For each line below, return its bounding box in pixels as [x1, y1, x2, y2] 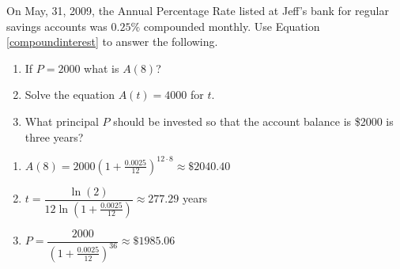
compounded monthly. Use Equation [143, 17, 320, 34]
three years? [25, 128, 84, 145]
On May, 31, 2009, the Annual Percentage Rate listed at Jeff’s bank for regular [6, 2, 389, 18]
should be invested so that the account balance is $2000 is [113, 112, 394, 129]
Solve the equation [25, 86, 115, 103]
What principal [25, 112, 99, 129]
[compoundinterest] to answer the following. [6, 33, 218, 50]
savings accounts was [6, 17, 108, 34]
